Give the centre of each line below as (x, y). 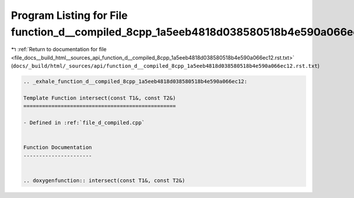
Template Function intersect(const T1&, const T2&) (100, 98)
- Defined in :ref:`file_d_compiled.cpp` (84, 123)
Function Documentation (58, 148)
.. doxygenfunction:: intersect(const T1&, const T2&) (104, 180)
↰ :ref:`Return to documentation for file (59, 49)
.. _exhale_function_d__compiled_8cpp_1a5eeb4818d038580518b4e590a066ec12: (135, 82)
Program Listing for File (69, 15)
